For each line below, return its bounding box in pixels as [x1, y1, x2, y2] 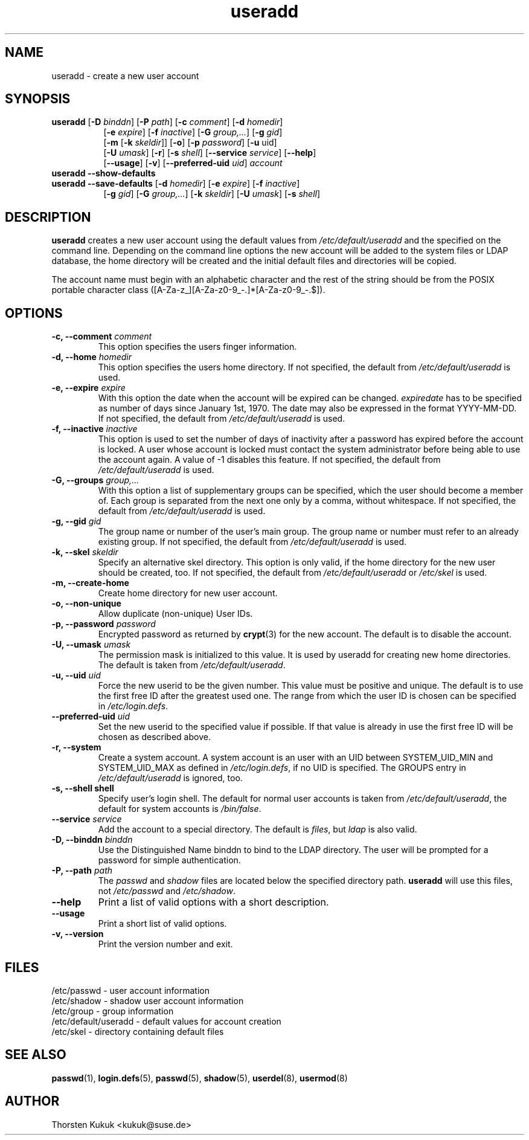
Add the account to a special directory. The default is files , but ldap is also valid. [98, 824, 417, 835]
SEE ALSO [5, 1047, 66, 1063]
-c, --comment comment [51, 331, 152, 342]
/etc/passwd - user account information [51, 985, 210, 996]
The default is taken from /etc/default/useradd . [98, 660, 286, 671]
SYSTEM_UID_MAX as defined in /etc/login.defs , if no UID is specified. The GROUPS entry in [98, 762, 466, 773]
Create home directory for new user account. [98, 588, 278, 599]
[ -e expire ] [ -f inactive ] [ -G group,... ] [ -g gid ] [103, 127, 283, 138]
